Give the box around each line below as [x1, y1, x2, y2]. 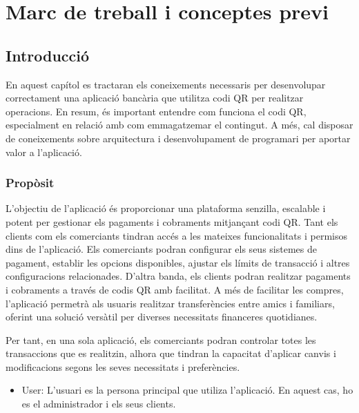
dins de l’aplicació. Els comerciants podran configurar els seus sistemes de [6, 242, 317, 256]
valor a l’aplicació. [6, 144, 82, 159]
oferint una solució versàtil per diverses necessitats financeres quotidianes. [6, 309, 318, 324]
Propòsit [6, 174, 55, 191]
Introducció [6, 44, 90, 66]
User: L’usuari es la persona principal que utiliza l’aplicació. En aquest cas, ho [21, 383, 353, 397]
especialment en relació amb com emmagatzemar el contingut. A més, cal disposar [6, 117, 353, 132]
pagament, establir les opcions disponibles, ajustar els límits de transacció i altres [6, 255, 350, 269]
